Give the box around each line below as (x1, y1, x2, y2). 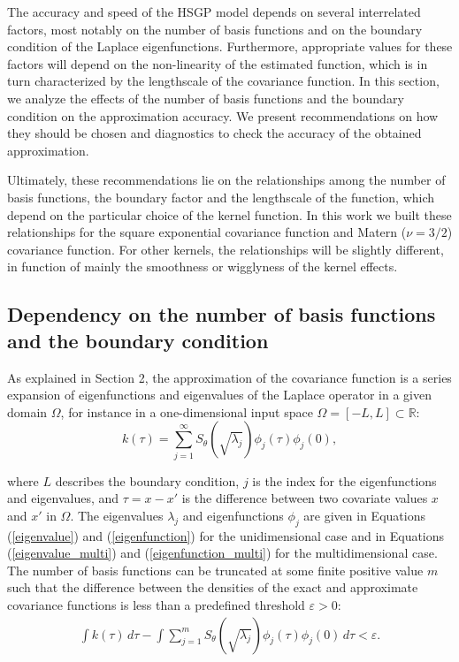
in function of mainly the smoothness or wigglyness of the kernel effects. (7, 257, 398, 276)
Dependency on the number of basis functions (7, 301, 436, 328)
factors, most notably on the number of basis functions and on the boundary (7, 19, 423, 38)
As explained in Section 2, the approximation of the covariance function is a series (7, 368, 452, 386)
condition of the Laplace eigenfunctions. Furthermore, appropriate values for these (7, 37, 453, 56)
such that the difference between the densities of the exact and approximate (7, 578, 418, 597)
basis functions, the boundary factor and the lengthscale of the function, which (7, 187, 435, 206)
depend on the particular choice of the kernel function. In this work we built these (7, 205, 452, 224)
